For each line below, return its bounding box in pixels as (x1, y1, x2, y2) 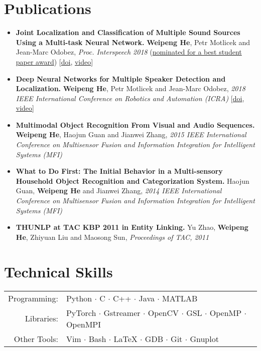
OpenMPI (66, 318, 101, 330)
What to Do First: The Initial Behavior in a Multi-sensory (16, 166, 223, 176)
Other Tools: (14, 332, 58, 344)
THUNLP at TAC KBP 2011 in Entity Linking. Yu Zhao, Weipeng (16, 222, 248, 232)
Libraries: (25, 312, 58, 324)
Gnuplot (190, 332, 219, 344)
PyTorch (66, 306, 96, 318)
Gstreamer (103, 306, 141, 318)
